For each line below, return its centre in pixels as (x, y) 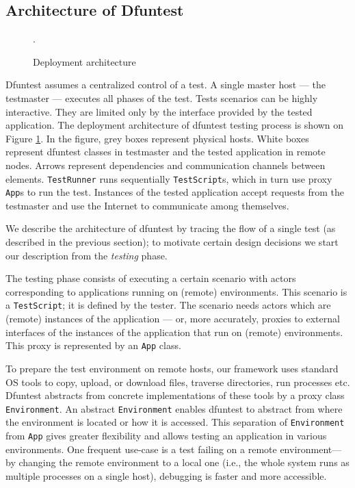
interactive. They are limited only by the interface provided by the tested (159, 111)
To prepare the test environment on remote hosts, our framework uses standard (172, 368)
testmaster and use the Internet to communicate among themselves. (147, 205)
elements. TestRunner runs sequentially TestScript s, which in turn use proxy (169, 178)
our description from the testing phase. (87, 255)
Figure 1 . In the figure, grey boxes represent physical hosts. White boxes (157, 138)
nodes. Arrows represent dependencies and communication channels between (166, 165)
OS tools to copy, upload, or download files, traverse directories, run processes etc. (178, 382)
